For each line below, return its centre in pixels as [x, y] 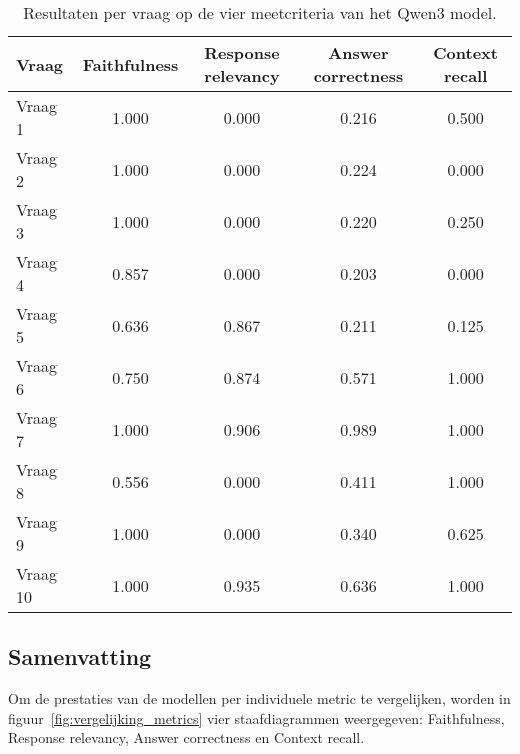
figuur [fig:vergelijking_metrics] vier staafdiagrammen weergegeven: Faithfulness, [256, 717]
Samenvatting [80, 656]
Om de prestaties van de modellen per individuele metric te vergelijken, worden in [259, 698]
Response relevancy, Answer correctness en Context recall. [186, 737]
